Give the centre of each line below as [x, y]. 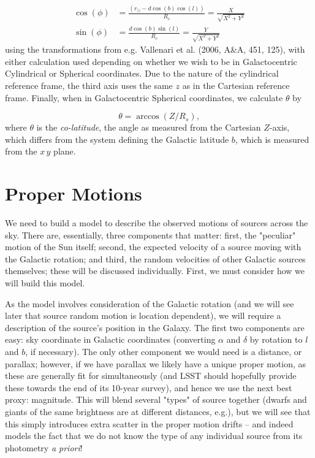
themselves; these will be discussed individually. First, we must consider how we [155, 271]
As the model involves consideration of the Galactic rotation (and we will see [150, 303]
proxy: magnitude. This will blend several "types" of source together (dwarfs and [156, 399]
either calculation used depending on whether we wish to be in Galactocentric [151, 61]
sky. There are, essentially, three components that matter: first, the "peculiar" [150, 235]
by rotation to [276, 339]
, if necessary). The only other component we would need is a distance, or [164, 351]
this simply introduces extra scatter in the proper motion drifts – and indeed [149, 423]
